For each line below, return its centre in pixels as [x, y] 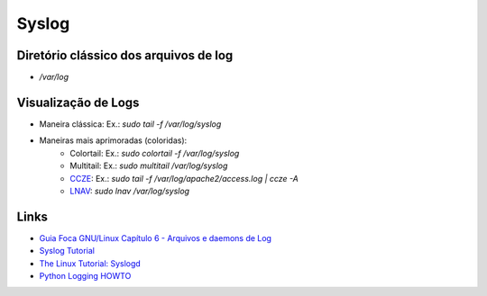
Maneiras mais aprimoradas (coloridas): [113, 140]
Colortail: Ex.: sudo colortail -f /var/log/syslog [155, 153]
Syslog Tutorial [67, 251]
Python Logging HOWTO [85, 276]
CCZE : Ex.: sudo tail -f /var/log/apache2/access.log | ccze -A [184, 178]
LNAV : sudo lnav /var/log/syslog [129, 191]
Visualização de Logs [78, 102]
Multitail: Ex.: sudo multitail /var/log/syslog [149, 166]
